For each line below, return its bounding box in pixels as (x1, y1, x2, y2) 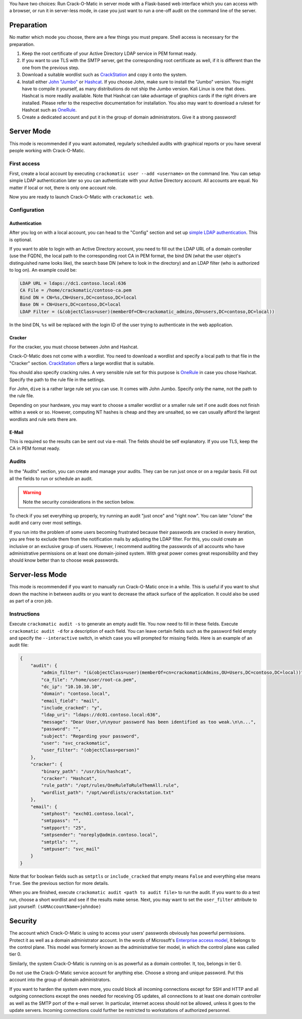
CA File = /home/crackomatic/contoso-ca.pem (20, 287, 132, 293)
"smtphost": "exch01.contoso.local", (41, 811, 134, 816)
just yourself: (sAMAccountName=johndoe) (9, 904, 102, 910)
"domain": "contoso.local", (41, 691, 111, 697)
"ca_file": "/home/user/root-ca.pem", (41, 677, 137, 683)
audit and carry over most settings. (9, 520, 83, 526)
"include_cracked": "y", (41, 705, 103, 711)
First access (9, 160, 40, 167)
